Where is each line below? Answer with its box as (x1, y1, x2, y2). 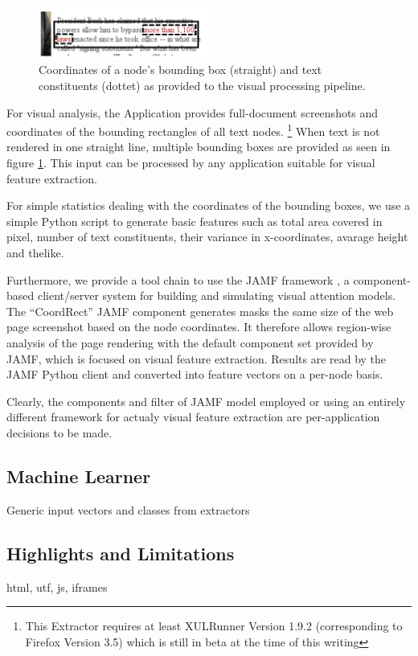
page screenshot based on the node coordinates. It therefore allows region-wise (6, 318, 391, 335)
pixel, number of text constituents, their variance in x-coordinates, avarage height (6, 228, 408, 245)
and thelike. (6, 244, 64, 261)
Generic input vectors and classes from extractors (6, 501, 250, 518)
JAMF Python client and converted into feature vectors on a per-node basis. (6, 366, 383, 383)
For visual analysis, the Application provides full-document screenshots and (6, 104, 379, 121)
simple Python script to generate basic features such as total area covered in (6, 212, 383, 229)
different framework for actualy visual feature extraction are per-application (6, 408, 380, 425)
